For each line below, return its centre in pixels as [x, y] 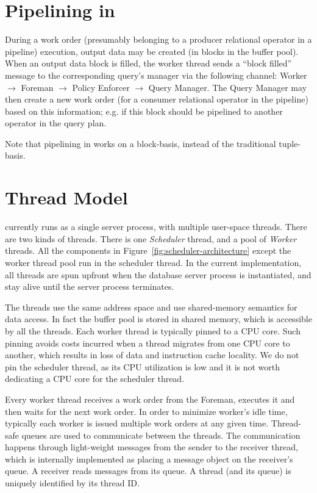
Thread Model [66, 197]
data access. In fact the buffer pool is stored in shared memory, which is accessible [158, 319]
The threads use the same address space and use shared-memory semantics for [151, 307]
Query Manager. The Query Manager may [228, 87]
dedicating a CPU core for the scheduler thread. [95, 379]
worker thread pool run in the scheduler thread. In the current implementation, [153, 262]
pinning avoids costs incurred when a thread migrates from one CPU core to [148, 343]
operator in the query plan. [56, 123]
